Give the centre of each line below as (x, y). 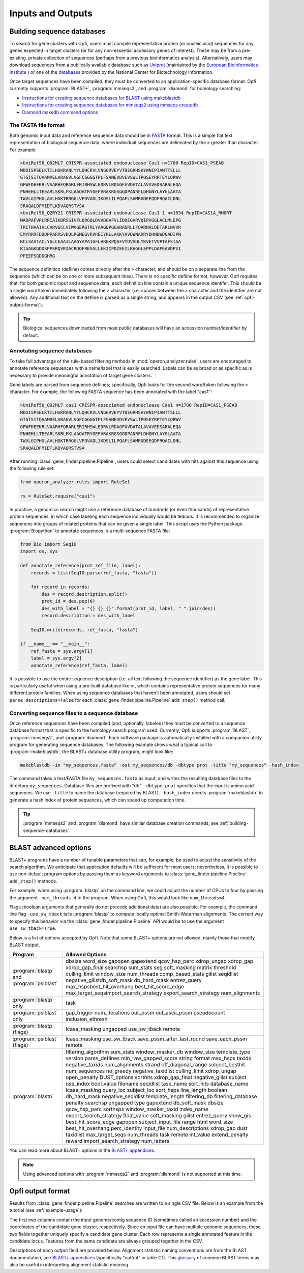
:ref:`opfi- (245, 297)
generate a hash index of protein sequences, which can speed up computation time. (98, 800)
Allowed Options (86, 955)
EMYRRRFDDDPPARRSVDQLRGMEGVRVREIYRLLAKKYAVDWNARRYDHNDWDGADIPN (101, 234)
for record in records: (60, 587)
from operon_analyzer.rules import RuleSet (75, 482)
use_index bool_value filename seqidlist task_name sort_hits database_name (157, 1084)
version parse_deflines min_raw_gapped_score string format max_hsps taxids (158, 1058)
